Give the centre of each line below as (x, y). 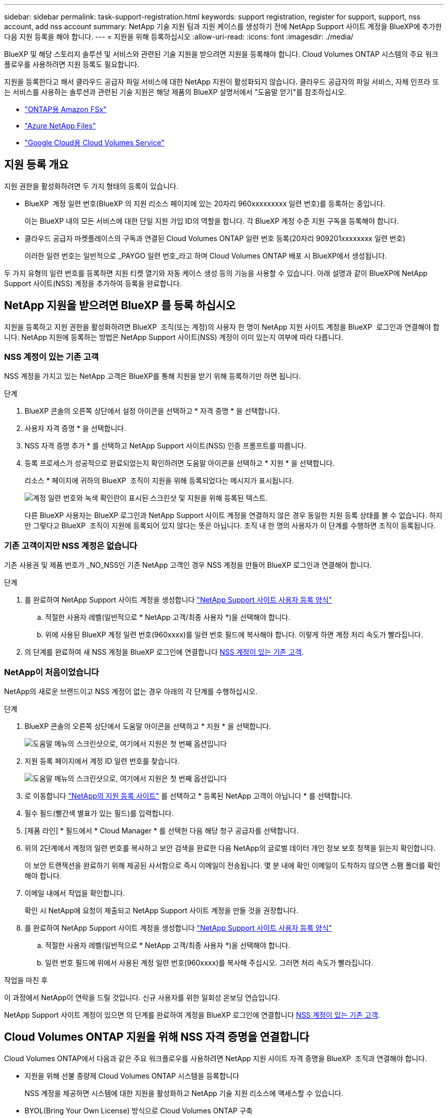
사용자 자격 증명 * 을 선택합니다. (75, 428)
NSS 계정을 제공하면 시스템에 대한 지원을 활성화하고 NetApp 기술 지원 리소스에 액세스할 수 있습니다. (184, 1093)
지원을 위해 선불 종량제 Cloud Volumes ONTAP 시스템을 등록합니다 (132, 1076)
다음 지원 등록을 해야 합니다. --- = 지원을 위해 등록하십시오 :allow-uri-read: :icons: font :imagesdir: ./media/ (179, 37)
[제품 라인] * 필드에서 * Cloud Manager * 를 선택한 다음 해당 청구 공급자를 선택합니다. (162, 830)
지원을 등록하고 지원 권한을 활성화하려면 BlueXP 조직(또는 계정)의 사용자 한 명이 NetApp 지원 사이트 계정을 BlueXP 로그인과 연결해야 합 (222, 327)
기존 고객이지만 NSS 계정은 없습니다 (71, 545)
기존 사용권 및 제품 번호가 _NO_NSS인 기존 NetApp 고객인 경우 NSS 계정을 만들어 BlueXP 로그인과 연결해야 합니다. (188, 565)
